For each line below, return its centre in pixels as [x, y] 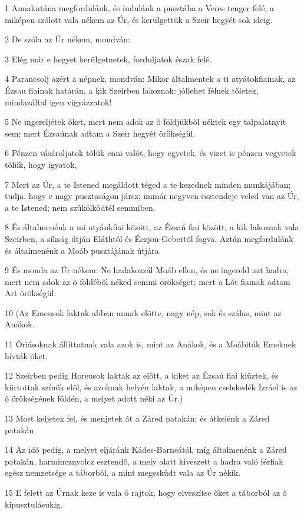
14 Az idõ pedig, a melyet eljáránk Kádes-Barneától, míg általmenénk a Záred [146, 450]
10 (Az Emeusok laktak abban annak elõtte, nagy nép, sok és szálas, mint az [143, 312]
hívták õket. [27, 355]
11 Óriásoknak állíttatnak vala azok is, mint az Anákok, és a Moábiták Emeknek [151, 344]
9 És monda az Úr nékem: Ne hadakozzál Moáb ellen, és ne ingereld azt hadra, [147, 270]
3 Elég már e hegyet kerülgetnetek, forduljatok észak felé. [108, 59]
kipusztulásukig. [34, 504]
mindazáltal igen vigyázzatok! [58, 102]
